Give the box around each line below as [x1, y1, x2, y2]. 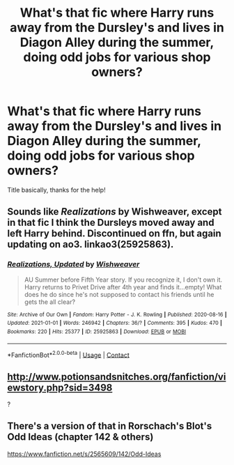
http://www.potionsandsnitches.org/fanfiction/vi [7, 371, 226, 383]
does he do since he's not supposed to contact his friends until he [24, 290, 214, 298]
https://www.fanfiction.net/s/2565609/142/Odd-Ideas [7, 450, 162, 458]
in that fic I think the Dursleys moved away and [7, 217, 214, 229]
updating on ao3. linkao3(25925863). [7, 238, 174, 250]
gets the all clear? [24, 298, 75, 306]
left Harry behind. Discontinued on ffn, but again [7, 228, 221, 240]
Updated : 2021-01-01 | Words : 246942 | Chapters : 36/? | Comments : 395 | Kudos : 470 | [7, 319, 223, 327]
